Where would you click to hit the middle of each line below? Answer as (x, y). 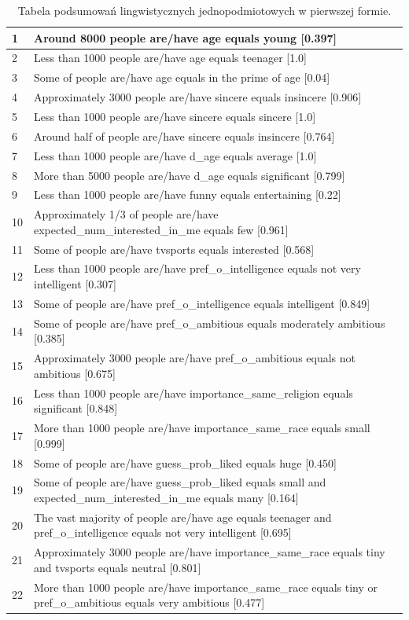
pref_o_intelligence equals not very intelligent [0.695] (163, 532)
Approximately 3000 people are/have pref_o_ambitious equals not (195, 358)
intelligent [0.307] (76, 284)
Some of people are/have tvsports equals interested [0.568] (174, 249)
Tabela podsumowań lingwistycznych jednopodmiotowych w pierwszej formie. (204, 10)
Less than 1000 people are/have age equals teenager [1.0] (170, 58)
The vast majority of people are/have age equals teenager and (183, 517)
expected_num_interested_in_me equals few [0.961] (161, 229)
